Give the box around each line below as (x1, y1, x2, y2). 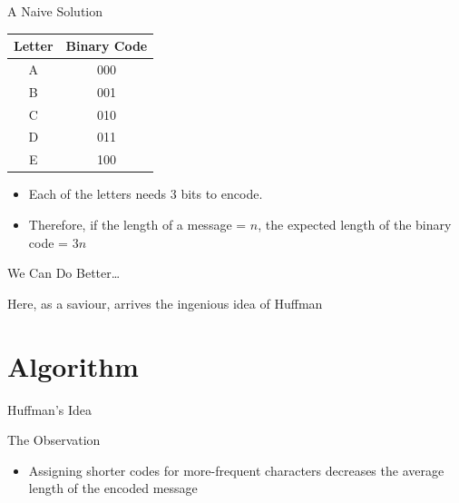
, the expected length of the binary (258, 215, 452, 233)
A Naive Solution (7, 2, 103, 20)
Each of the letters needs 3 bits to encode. (28, 184, 263, 203)
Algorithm (7, 347, 139, 384)
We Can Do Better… (7, 263, 121, 282)
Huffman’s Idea (7, 399, 93, 419)
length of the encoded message (28, 478, 198, 498)
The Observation (7, 430, 101, 449)
